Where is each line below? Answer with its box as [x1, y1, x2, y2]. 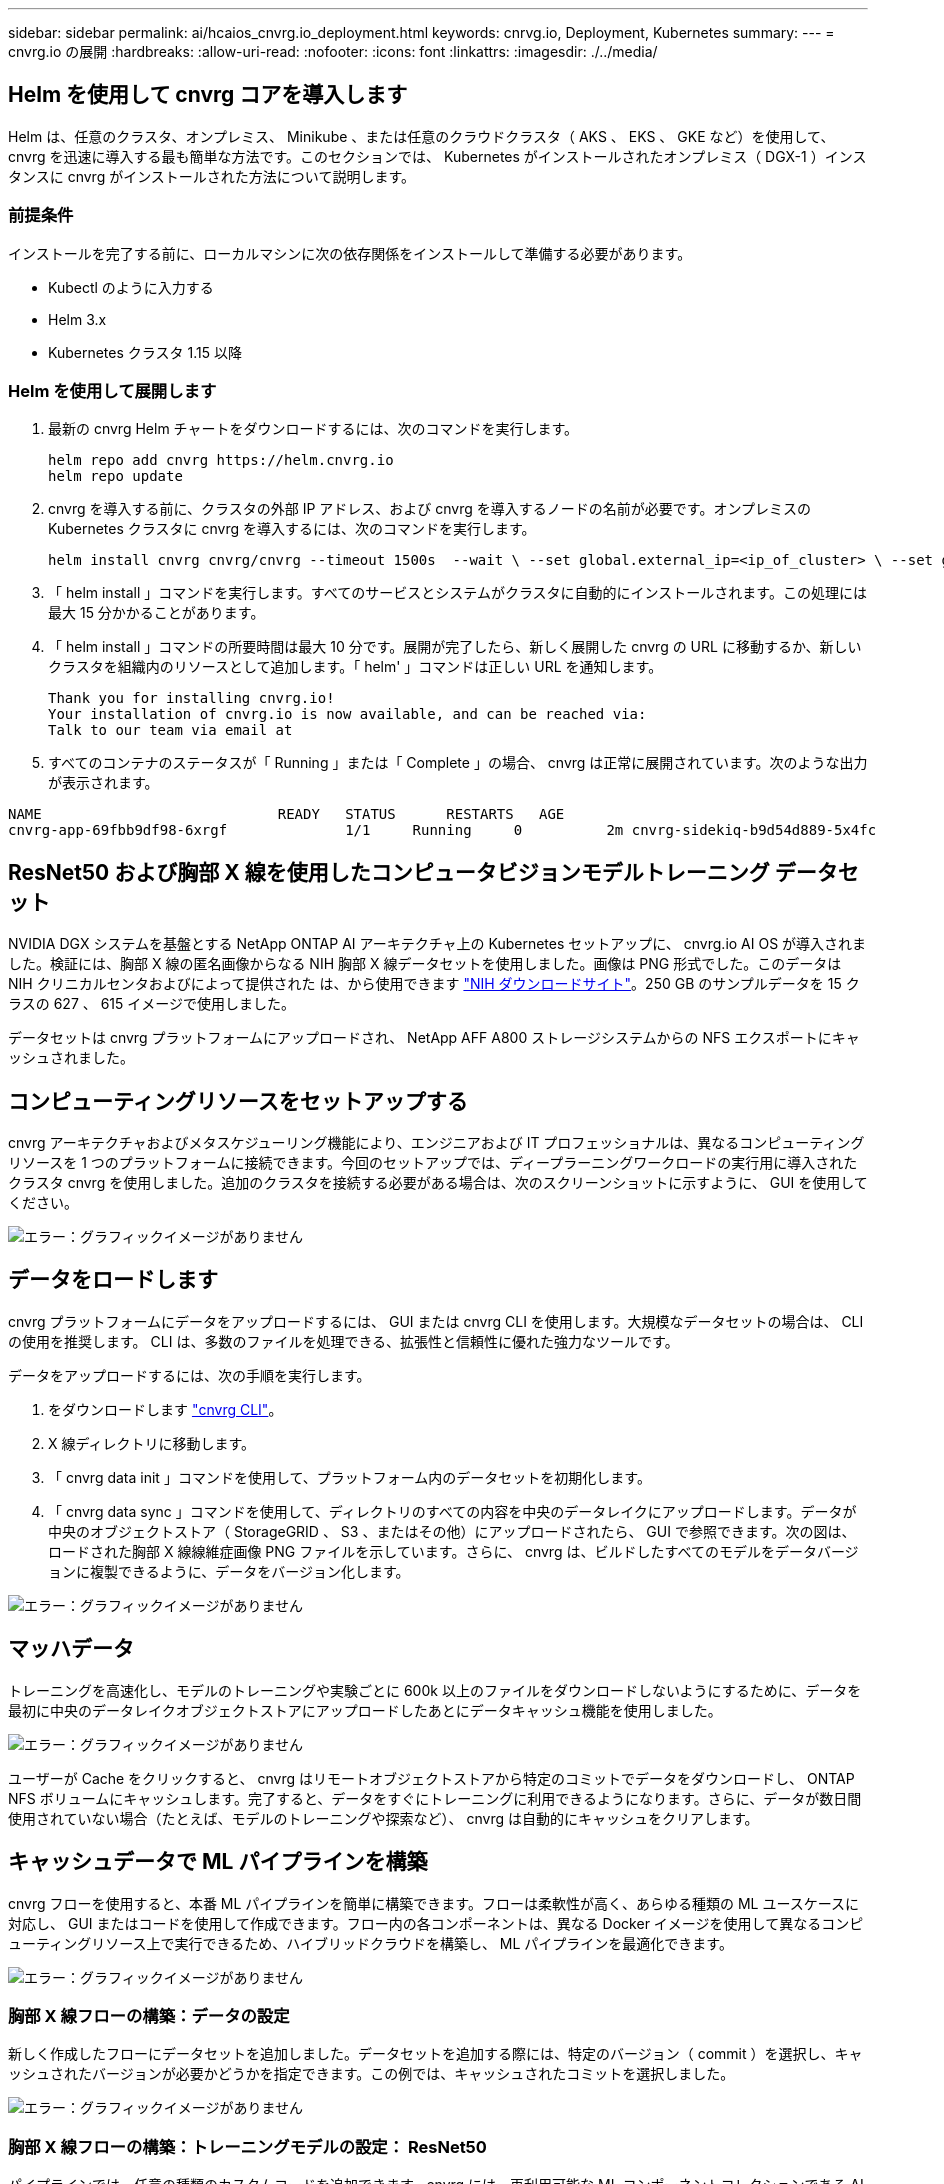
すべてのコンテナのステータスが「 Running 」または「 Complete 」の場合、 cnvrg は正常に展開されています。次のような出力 [48, 754, 868, 772]
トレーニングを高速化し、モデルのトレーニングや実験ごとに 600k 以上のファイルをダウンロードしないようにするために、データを [8, 1681, 862, 1699]
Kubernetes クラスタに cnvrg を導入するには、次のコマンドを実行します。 [48, 520, 536, 538]
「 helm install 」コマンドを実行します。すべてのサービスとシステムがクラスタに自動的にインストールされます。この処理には [48, 584, 867, 602]
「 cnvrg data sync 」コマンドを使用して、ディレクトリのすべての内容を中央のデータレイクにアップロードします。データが [48, 1502, 857, 1520]
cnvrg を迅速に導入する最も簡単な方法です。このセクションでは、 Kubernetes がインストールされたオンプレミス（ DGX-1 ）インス [8, 147, 867, 165]
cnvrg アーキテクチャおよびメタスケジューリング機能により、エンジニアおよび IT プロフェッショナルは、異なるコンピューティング [8, 1134, 865, 1152]
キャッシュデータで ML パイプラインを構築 [8, 1849, 428, 1875]
